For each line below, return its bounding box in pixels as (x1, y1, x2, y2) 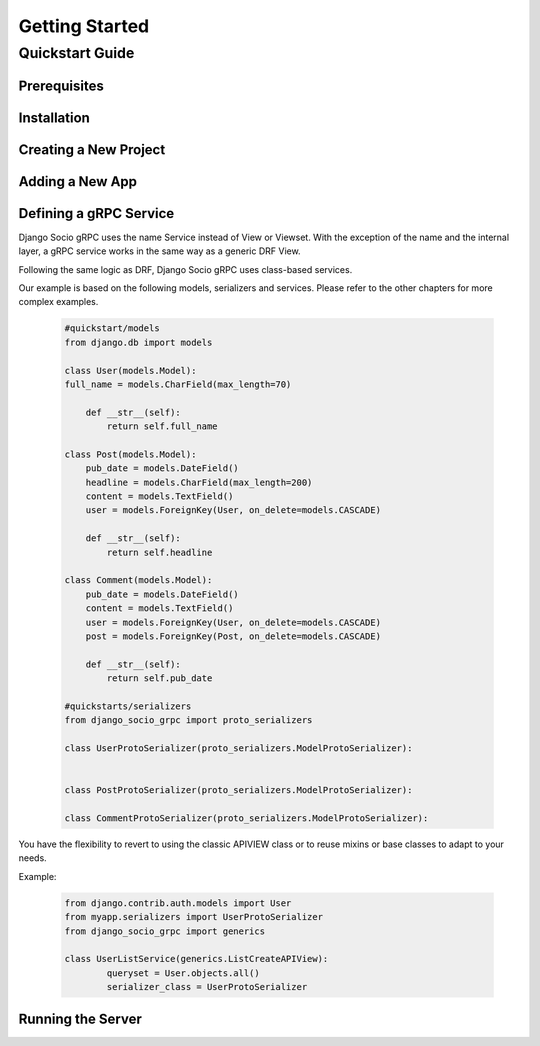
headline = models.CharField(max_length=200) (85, 476, 313, 488)
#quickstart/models (64, 323, 160, 334)
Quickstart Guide (18, 44, 135, 62)
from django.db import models (64, 336, 213, 348)
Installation (18, 109, 90, 126)
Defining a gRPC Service (18, 205, 175, 222)
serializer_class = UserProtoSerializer (106, 981, 308, 993)
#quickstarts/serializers (64, 700, 192, 712)
